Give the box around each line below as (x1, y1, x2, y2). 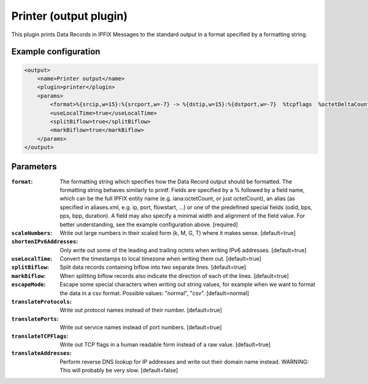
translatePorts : (11, 315, 59, 322)
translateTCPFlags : (11, 332, 69, 340)
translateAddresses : (11, 350, 72, 357)
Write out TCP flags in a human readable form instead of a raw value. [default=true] (59, 340, 271, 348)
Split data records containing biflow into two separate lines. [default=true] (59, 264, 247, 271)
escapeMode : (11, 281, 46, 288)
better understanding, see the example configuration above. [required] (59, 221, 239, 228)
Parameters (11, 161, 57, 172)
